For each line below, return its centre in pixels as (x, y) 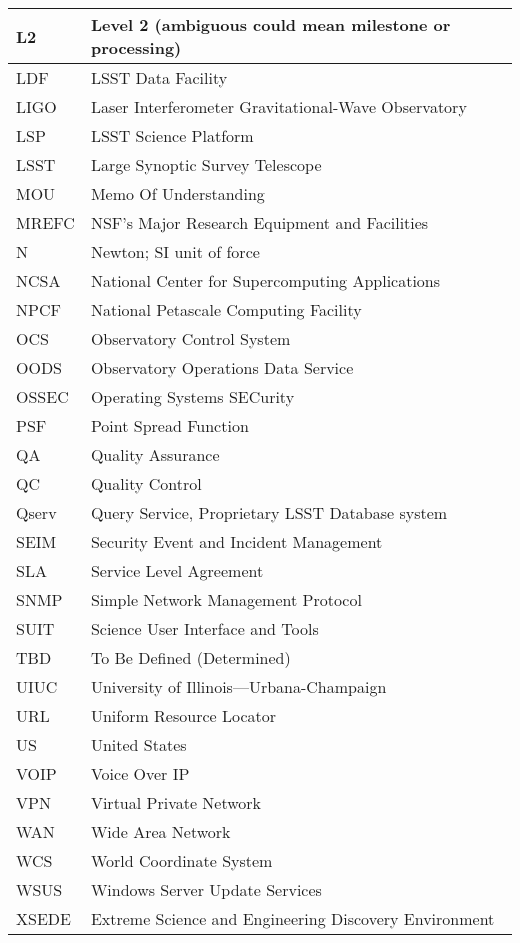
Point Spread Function (169, 425)
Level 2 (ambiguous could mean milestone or (270, 24)
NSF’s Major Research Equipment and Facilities (259, 222)
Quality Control (146, 483)
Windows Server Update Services (206, 889)
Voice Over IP (140, 773)
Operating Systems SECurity (192, 396)
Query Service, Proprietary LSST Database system (269, 512)
